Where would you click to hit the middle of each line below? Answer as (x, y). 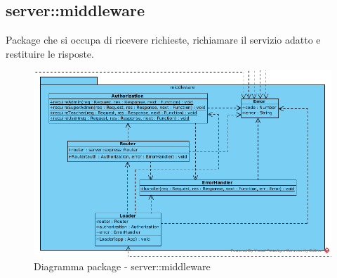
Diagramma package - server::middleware (122, 266)
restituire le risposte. (50, 53)
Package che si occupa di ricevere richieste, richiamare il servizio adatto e (163, 40)
